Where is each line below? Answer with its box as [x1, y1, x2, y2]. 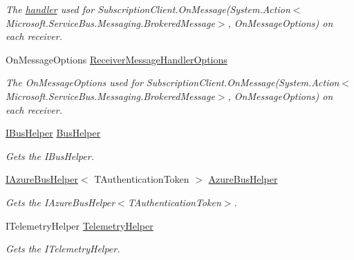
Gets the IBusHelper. [6, 148, 94, 163]
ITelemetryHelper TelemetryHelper [6, 218, 153, 232]
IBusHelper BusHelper [6, 126, 101, 140]
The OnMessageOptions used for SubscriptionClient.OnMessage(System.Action [6, 75, 339, 90]
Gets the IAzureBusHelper [6, 194, 115, 209]
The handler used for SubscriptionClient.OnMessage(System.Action [6, 2, 290, 16]
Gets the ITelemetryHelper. [6, 241, 120, 256]
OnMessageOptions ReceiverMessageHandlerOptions [6, 52, 227, 66]
